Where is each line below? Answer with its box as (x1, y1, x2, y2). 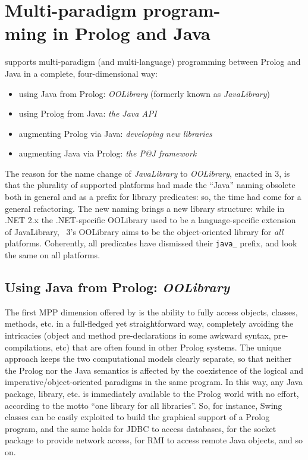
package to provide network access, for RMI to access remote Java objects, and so (5, 434, 303, 446)
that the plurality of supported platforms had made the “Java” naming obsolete (5, 179, 296, 191)
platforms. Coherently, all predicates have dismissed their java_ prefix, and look (5, 237, 297, 249)
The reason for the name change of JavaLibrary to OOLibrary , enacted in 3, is (5, 167, 290, 179)
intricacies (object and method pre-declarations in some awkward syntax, (5, 329, 271, 342)
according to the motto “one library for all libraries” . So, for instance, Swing (5, 399, 282, 411)
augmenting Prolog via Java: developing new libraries (18, 127, 212, 139)
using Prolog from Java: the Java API (18, 107, 157, 120)
